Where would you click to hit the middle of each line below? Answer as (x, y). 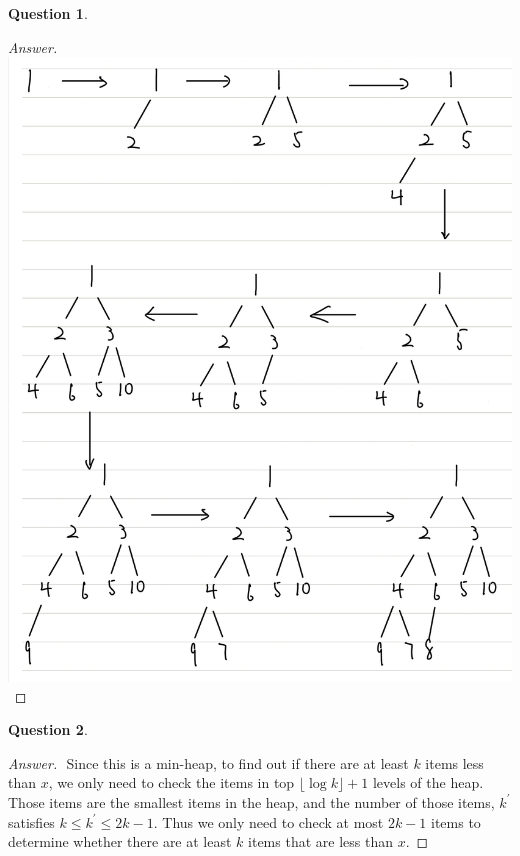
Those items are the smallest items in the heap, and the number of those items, (251, 801)
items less (454, 762)
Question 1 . (48, 13)
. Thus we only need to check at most (268, 821)
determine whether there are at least (120, 841)
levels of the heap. (428, 782)
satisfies (31, 821)
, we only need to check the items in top (171, 782)
